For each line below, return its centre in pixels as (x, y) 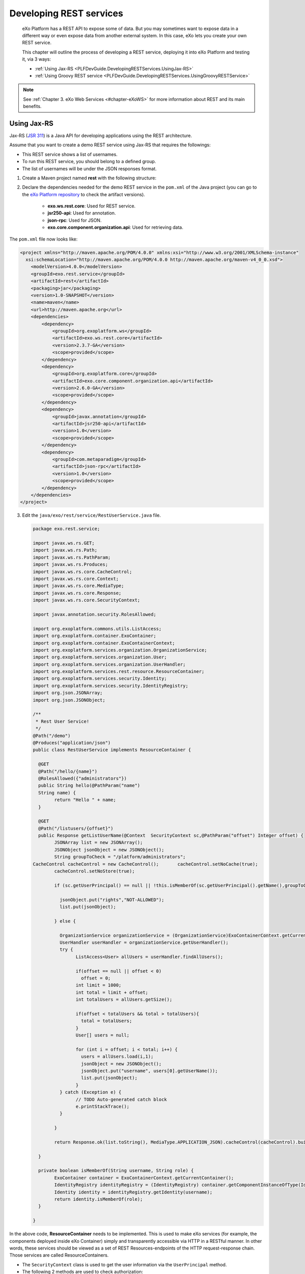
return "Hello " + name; (85, 800)
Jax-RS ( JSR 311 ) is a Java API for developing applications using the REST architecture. (101, 136)
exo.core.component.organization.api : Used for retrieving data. (115, 227)
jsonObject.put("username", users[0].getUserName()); (149, 1071)
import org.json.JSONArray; (68, 693)
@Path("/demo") (52, 736)
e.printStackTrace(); (102, 1106)
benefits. (32, 107)
